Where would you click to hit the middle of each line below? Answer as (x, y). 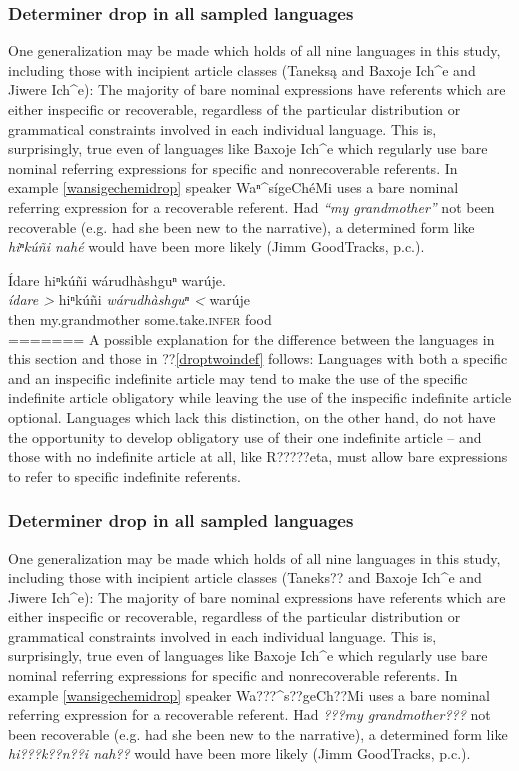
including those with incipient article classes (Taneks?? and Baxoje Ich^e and (245, 577)
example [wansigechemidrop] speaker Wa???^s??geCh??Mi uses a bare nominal (249, 694)
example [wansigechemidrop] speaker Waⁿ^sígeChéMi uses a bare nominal (233, 187)
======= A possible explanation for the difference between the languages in (251, 338)
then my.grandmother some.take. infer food (140, 318)
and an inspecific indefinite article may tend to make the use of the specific (238, 377)
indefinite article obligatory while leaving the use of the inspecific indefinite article (260, 397)
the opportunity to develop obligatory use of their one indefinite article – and (245, 436)
